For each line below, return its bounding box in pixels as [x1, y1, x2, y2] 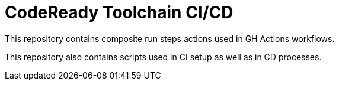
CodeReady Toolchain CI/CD [5, 2, 234, 22]
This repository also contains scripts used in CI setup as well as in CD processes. [5, 51, 322, 62]
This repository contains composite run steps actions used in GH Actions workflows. [5, 33, 335, 44]
